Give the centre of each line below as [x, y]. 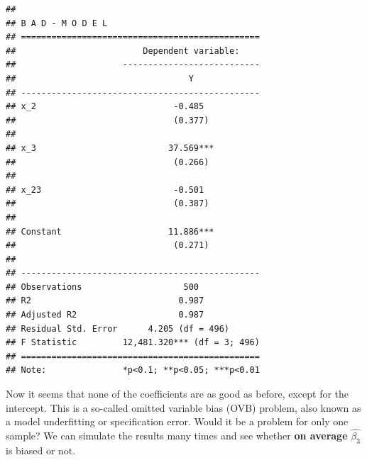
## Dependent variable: [123, 51]
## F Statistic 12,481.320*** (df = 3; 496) [133, 343]
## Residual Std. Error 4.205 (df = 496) [117, 329]
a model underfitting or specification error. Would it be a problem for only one [177, 421]
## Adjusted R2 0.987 [105, 315]
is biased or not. [41, 450]
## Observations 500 [103, 287]
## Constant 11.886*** [110, 231]
